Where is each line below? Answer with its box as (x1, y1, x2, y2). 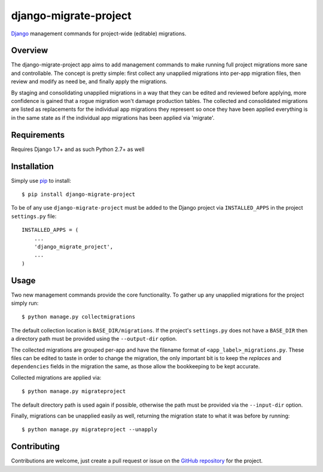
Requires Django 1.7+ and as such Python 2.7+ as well (11, 146, 145, 153)
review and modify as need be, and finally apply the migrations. (11, 78, 167, 85)
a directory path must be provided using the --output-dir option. (11, 335, 178, 343)
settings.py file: (11, 213, 57, 220)
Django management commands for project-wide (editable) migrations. (11, 30, 187, 37)
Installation (11, 161, 54, 171)
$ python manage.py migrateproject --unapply (22, 426, 158, 433)
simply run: (11, 299, 39, 307)
